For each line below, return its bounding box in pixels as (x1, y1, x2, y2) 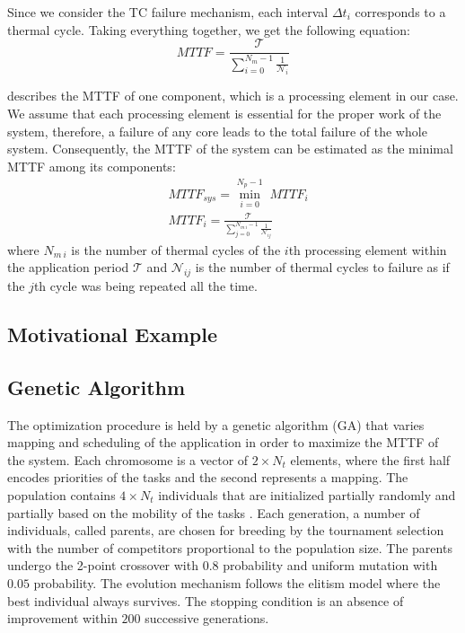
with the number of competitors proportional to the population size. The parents (7, 538, 452, 557)
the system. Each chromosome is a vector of (7, 450, 249, 469)
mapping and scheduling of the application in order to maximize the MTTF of (7, 433, 439, 452)
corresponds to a (355, 3, 446, 21)
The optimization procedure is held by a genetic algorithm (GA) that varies (7, 415, 425, 434)
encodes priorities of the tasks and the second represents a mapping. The (7, 468, 408, 487)
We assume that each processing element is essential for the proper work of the (7, 103, 442, 122)
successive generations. (145, 609, 269, 628)
